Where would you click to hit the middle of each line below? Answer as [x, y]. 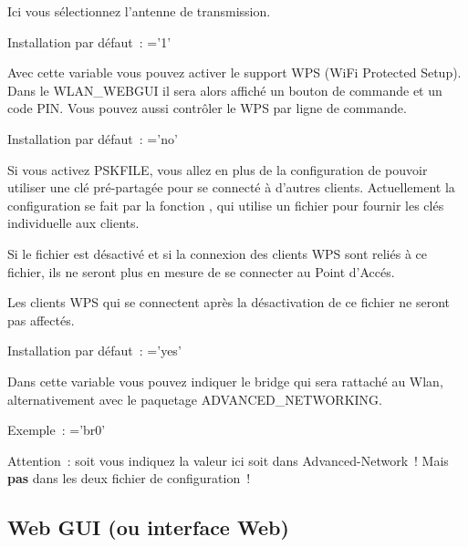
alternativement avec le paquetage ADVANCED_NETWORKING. [195, 399]
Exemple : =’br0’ [57, 430]
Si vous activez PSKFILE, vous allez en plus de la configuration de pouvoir [218, 169]
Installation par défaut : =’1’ [89, 41]
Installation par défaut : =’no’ [93, 138]
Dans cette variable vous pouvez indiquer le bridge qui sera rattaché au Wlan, [225, 381]
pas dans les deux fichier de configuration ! [129, 478]
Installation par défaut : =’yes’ [94, 351]
